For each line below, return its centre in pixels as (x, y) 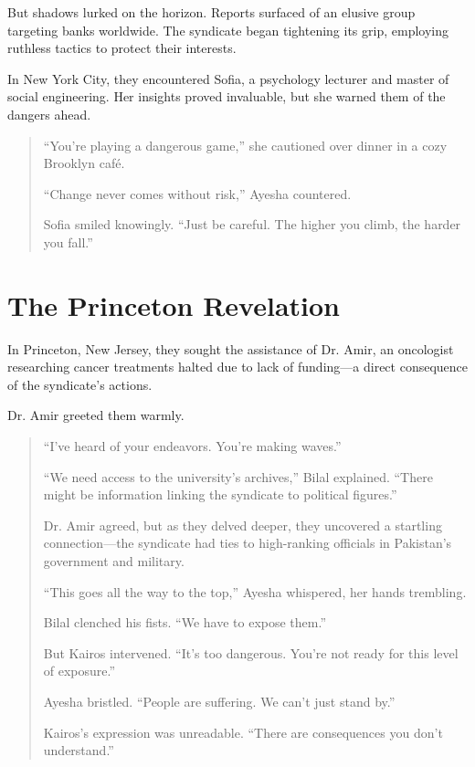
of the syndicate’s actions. (80, 384)
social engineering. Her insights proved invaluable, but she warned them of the (227, 96)
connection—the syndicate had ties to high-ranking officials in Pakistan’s (248, 543)
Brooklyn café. (84, 163)
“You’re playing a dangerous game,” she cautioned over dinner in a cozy (245, 145)
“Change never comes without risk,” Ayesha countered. (197, 193)
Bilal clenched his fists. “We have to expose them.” (185, 622)
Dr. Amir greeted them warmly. (96, 415)
